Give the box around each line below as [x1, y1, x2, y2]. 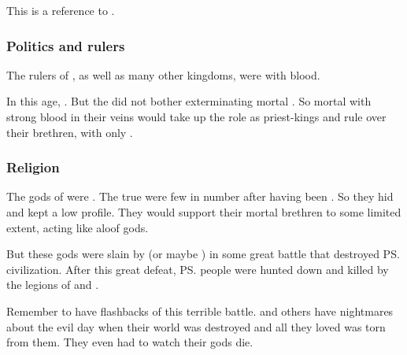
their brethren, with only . [6, 124, 133, 140]
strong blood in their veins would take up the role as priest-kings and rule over [6, 109, 387, 124]
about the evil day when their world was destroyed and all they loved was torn [6, 318, 386, 335]
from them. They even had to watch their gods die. [6, 334, 253, 350]
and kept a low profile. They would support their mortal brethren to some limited [6, 204, 401, 220]
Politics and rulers [6, 35, 125, 55]
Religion [6, 157, 60, 177]
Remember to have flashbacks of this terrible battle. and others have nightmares [6, 302, 394, 319]
